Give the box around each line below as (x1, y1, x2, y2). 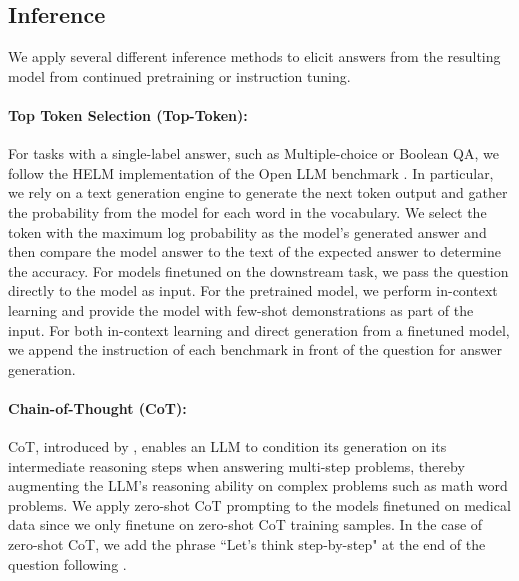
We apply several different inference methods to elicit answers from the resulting (8, 46, 501, 67)
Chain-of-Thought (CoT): (8, 397, 187, 418)
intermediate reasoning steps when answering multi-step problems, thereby (8, 455, 465, 476)
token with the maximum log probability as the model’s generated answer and (8, 221, 487, 242)
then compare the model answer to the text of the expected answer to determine (8, 241, 501, 262)
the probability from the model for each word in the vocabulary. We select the (8, 201, 487, 222)
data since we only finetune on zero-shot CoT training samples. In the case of (8, 514, 483, 535)
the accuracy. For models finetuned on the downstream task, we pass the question (8, 260, 509, 281)
